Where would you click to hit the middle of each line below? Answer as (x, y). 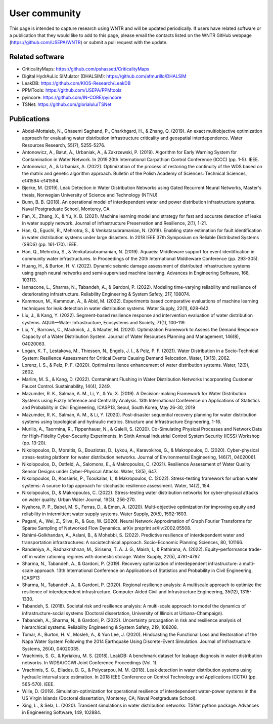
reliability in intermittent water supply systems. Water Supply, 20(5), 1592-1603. (105, 514)
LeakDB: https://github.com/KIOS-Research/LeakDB (76, 83)
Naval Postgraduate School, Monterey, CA (66, 209)
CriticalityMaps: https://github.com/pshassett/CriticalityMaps (86, 69)
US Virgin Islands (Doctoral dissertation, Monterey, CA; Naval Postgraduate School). (109, 698)
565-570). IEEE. (38, 684)
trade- (255, 549)
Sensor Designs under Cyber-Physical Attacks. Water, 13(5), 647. (90, 471)
